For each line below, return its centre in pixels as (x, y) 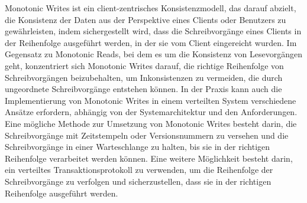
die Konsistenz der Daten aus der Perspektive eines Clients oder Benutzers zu (146, 19)
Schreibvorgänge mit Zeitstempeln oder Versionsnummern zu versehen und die (147, 135)
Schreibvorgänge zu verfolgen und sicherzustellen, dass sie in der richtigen (138, 181)
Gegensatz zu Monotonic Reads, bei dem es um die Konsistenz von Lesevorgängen (153, 54)
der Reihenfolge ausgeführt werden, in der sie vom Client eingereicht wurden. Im (151, 42)
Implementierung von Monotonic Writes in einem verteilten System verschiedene (151, 100)
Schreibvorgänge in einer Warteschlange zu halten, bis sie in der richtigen (138, 147)
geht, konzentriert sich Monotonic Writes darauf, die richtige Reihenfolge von (144, 65)
